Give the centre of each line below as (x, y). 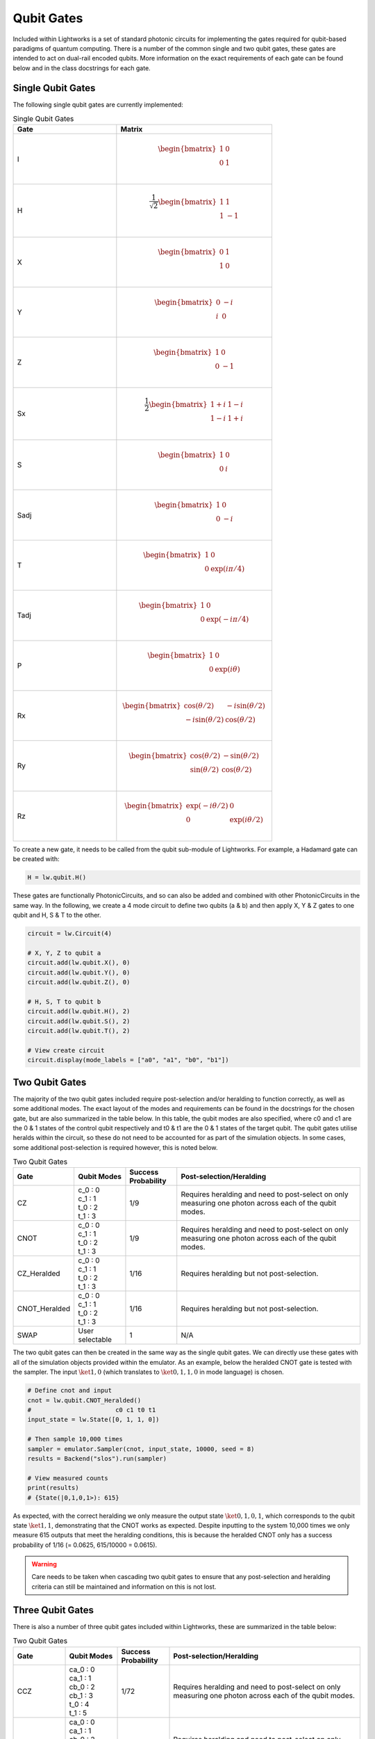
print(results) (53, 1488)
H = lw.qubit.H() (57, 877)
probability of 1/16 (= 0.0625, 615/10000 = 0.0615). (85, 1545)
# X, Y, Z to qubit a (64, 953)
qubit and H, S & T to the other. (57, 915)
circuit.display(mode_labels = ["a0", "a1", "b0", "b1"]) (128, 1060)
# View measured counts (68, 1478)
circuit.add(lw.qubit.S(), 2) (79, 1021)
